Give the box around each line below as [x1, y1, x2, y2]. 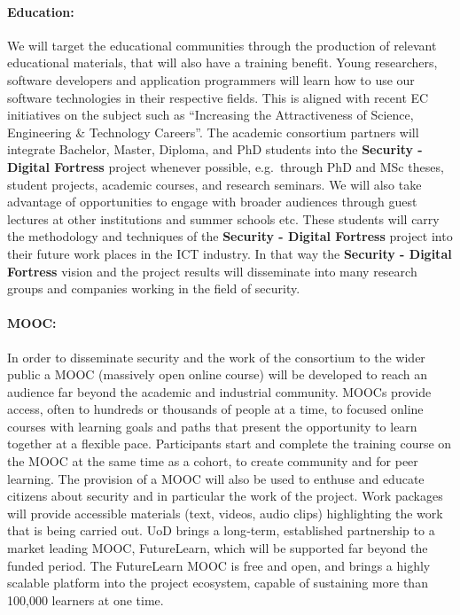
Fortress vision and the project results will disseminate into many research [7, 261, 417, 280]
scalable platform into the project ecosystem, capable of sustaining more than [7, 573, 428, 592]
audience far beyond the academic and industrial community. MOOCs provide [7, 382, 432, 401]
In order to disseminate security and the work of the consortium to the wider [7, 347, 425, 366]
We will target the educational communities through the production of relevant [7, 35, 437, 54]
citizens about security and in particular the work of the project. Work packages [7, 487, 443, 505]
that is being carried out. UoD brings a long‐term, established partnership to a [7, 521, 435, 540]
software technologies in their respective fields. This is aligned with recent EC [7, 88, 429, 106]
